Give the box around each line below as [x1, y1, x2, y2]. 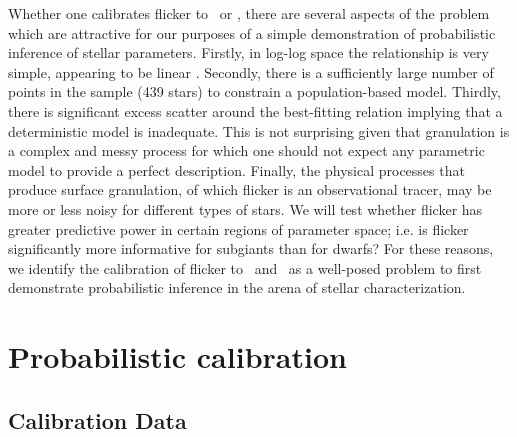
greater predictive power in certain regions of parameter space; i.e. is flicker [8, 218, 469, 239]
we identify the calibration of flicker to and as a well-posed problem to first [8, 257, 482, 278]
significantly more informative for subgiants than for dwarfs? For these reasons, [8, 238, 494, 259]
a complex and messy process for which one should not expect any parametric [8, 140, 485, 161]
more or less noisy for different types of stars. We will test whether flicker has [8, 198, 483, 219]
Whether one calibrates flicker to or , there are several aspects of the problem [8, 3, 490, 23]
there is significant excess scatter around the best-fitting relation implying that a [8, 100, 503, 121]
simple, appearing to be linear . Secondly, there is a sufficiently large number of [8, 61, 494, 82]
